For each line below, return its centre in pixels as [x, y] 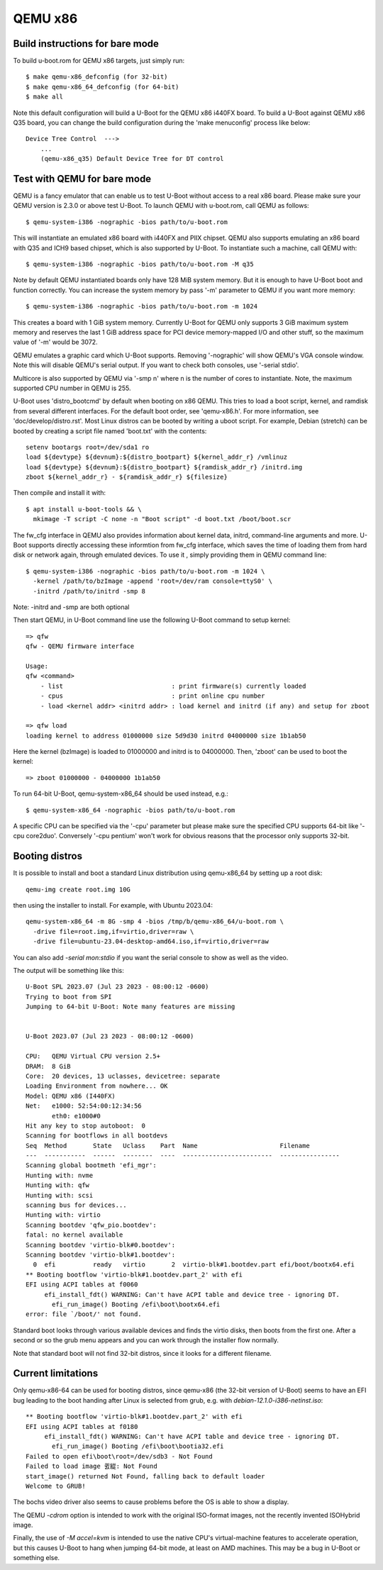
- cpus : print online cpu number [152, 696]
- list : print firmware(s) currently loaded [173, 686]
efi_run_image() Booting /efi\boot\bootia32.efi [138, 1446]
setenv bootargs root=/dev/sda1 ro [88, 447]
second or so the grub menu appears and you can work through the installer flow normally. [146, 1340]
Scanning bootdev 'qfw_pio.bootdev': [91, 1225]
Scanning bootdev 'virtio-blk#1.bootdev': [101, 1254]
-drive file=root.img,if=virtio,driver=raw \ [113, 931]
